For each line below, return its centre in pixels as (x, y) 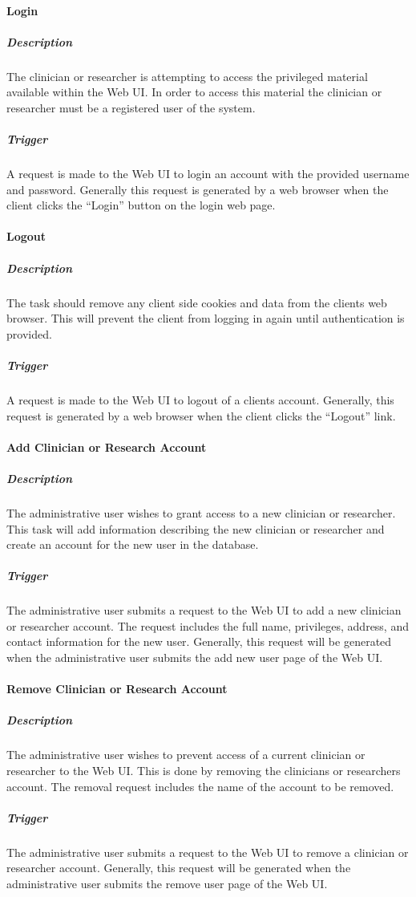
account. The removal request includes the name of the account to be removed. (200, 786)
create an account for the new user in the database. (133, 544)
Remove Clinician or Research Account (117, 689)
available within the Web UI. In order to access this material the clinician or (194, 92)
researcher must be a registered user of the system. (131, 107)
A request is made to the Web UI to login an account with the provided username (208, 174)
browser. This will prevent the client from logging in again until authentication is (206, 318)
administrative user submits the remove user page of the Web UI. (167, 883)
